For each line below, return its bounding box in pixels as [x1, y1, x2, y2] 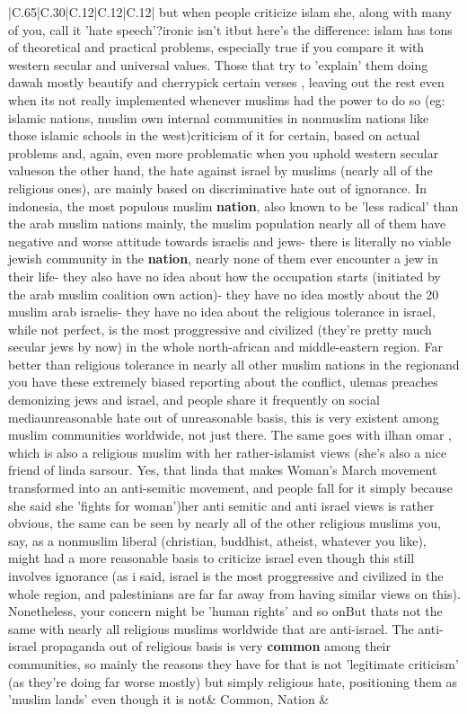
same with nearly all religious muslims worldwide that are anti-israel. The [8, 619, 414, 638]
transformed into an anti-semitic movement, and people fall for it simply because [8, 478, 454, 497]
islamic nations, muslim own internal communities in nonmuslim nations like [8, 108, 429, 127]
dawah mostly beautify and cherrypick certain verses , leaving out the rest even [8, 73, 445, 92]
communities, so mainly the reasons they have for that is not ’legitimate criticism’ [8, 654, 459, 673]
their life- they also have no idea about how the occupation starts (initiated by [8, 266, 441, 285]
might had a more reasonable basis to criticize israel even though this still [8, 549, 415, 567]
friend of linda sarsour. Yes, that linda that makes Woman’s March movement [8, 460, 437, 479]
